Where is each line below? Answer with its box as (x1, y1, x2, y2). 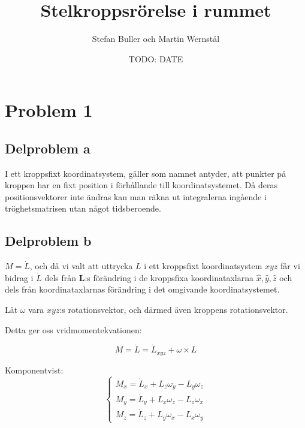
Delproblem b (5, 231, 92, 250)
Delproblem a (5, 138, 90, 157)
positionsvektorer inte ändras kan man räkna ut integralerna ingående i (5, 190, 267, 203)
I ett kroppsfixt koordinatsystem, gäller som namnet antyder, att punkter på (5, 167, 286, 179)
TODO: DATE (128, 52, 183, 65)
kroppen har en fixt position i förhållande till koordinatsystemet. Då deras (5, 179, 277, 191)
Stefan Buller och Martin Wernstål (92, 32, 220, 45)
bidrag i (5, 271, 34, 284)
